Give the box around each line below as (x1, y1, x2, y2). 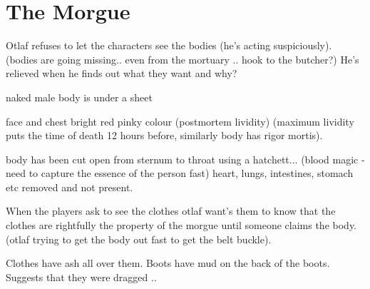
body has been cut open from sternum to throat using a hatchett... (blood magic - (6, 151, 365, 166)
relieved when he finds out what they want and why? (6, 66, 237, 81)
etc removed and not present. (6, 179, 133, 194)
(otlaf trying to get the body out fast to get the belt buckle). (6, 231, 272, 246)
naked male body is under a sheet (6, 89, 153, 104)
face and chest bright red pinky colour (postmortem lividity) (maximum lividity (6, 113, 354, 128)
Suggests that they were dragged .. (6, 269, 157, 284)
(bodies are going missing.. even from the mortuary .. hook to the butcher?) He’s (6, 51, 359, 66)
